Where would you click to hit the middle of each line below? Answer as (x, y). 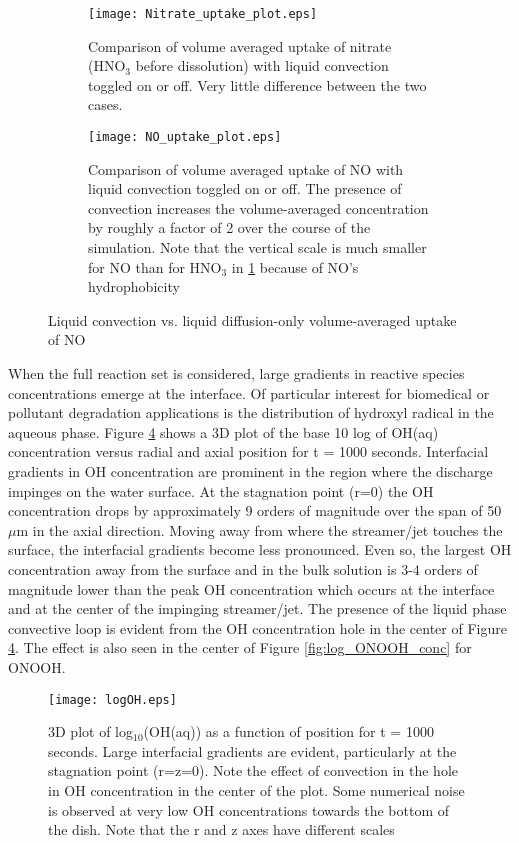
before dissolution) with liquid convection (262, 65)
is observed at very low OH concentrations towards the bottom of (248, 809)
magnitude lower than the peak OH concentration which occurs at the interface (251, 588)
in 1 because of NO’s (295, 266)
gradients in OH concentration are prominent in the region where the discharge (250, 471)
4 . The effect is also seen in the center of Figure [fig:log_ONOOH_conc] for (240, 647)
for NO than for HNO (155, 266)
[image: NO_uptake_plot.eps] (185, 137)
